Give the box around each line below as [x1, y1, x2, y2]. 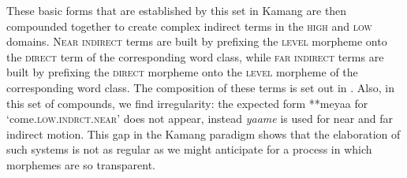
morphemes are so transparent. [6, 156, 155, 172]
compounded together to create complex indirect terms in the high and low [6, 17, 372, 34]
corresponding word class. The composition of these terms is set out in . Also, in [6, 79, 394, 95]
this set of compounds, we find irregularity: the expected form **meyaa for [6, 95, 368, 111]
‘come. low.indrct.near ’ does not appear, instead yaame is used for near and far [6, 110, 393, 127]
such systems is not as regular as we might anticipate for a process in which [6, 141, 372, 158]
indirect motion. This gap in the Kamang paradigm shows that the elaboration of [6, 125, 401, 142]
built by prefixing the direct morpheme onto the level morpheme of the [6, 64, 358, 80]
